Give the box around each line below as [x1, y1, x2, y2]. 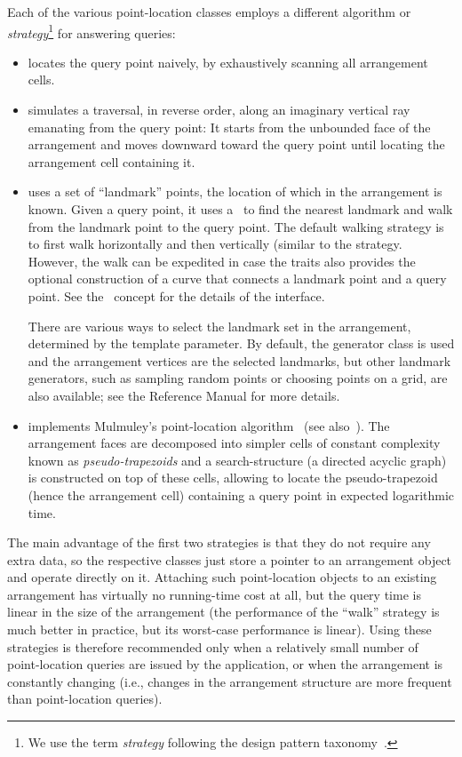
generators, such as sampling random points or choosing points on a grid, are [28, 369, 448, 387]
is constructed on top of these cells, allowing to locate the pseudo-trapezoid [28, 468, 438, 487]
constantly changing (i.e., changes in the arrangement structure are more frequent [7, 672, 452, 690]
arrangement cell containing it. [28, 152, 195, 171]
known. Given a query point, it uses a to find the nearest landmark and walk [28, 200, 453, 218]
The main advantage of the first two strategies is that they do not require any [7, 533, 431, 552]
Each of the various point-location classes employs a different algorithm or [7, 3, 411, 20]
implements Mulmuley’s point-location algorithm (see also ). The [28, 416, 390, 434]
